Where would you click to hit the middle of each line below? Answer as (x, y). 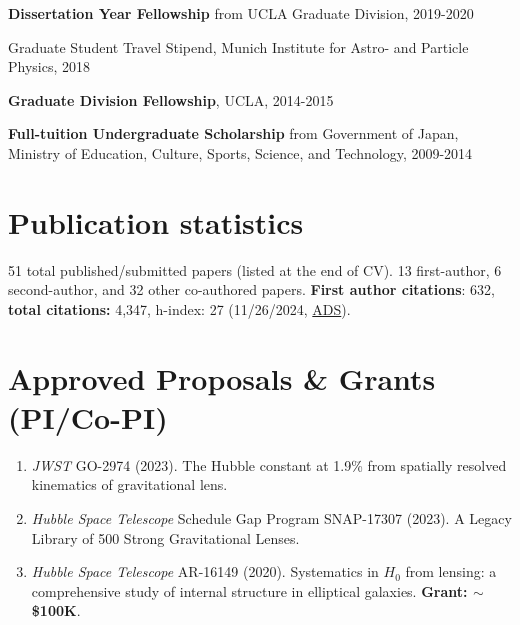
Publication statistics (156, 221)
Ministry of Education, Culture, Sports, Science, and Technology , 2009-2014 (240, 152)
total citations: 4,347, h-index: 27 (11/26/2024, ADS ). (179, 308)
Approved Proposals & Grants (222, 377)
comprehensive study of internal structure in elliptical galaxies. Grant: (249, 590)
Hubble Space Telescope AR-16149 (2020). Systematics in (205, 571)
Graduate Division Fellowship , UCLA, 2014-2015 (171, 99)
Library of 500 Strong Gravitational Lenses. (165, 537)
